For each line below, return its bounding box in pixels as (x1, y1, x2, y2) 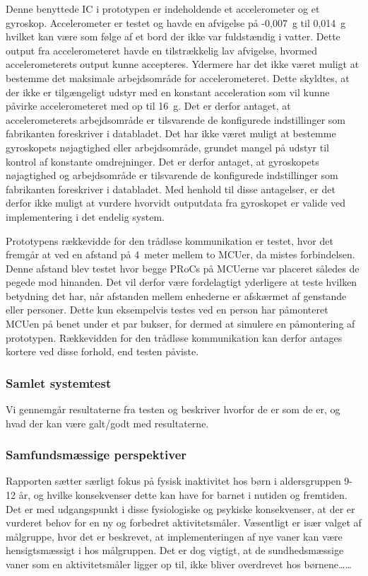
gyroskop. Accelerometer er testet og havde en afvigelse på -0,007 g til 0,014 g (6, 15, 346, 30)
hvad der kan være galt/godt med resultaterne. (6, 415, 209, 430)
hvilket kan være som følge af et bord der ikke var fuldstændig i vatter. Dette (6, 29, 340, 44)
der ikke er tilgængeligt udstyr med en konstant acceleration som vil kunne (6, 84, 330, 99)
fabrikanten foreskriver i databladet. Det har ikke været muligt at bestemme (6, 126, 336, 141)
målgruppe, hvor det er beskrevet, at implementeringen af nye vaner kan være (6, 529, 343, 543)
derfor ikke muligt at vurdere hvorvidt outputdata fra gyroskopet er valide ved (6, 195, 346, 210)
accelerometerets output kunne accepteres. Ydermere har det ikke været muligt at (6, 57, 360, 71)
